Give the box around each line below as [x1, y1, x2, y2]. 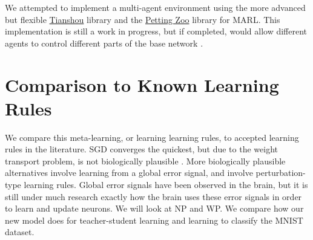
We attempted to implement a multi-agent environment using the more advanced [5, 1, 306, 13]
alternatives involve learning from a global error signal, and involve [5, 166, 253, 179]
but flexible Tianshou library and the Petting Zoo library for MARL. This [5, 13, 280, 25]
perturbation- [255, 166, 306, 179]
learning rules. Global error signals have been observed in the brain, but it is [24, 178, 308, 191]
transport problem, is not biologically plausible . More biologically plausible [5, 154, 286, 167]
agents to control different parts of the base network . [5, 36, 203, 49]
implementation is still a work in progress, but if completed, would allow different [5, 25, 308, 37]
